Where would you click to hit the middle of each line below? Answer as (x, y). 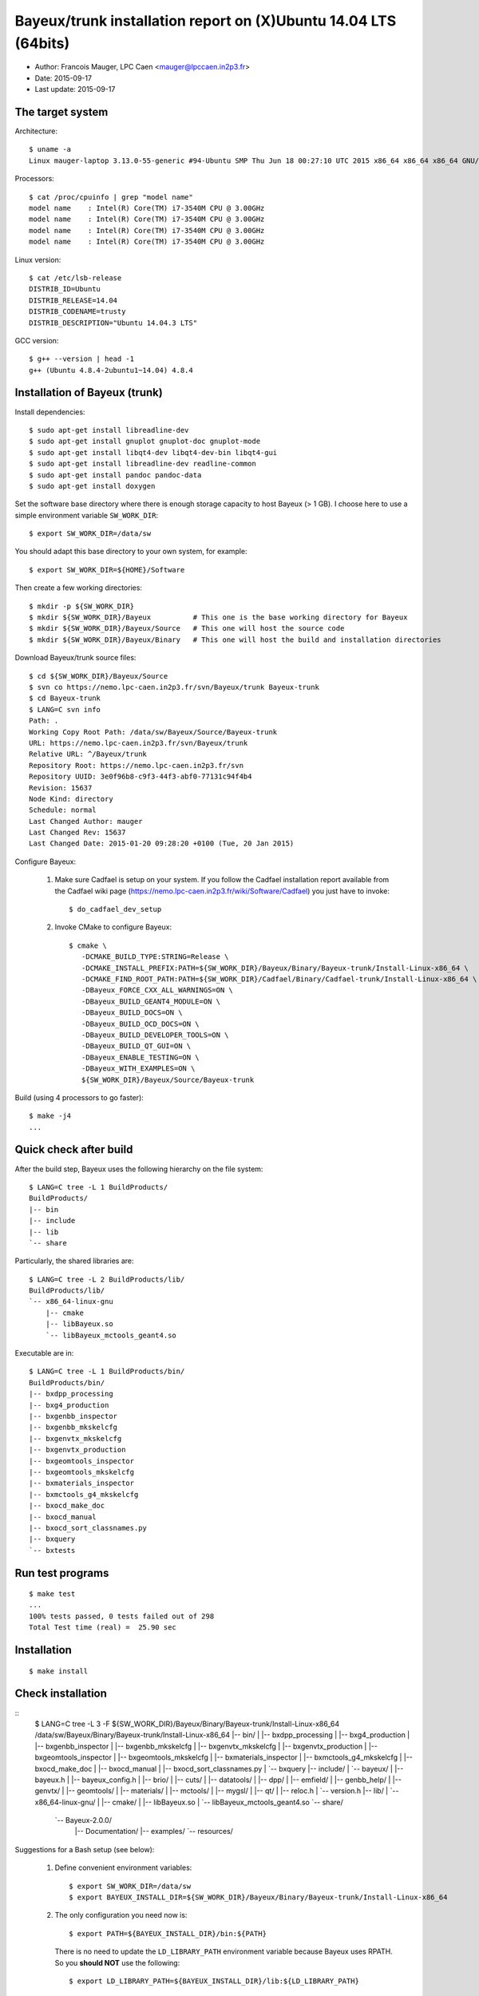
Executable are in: (44, 1353)
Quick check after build (74, 1150)
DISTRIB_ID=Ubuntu (65, 289)
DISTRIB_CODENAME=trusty (77, 312)
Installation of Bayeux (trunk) (89, 392)
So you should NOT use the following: (117, 1962)
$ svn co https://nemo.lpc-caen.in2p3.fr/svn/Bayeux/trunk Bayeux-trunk (174, 687)
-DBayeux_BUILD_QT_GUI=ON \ (136, 1046)
